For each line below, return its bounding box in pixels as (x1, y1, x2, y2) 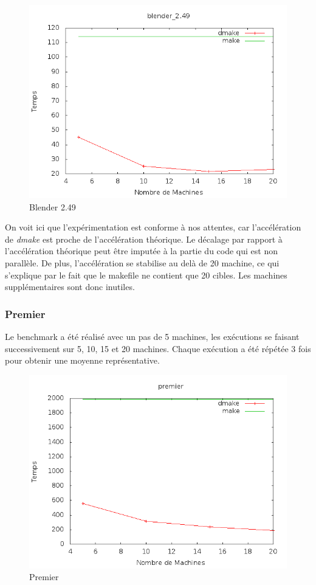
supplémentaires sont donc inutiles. (5, 280, 135, 293)
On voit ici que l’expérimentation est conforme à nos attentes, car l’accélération (5, 221, 301, 234)
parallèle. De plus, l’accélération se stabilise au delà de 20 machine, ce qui (5, 256, 280, 269)
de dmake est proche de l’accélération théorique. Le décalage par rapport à (5, 232, 283, 245)
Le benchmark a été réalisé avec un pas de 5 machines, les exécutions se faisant (5, 330, 300, 342)
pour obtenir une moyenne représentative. (5, 354, 160, 367)
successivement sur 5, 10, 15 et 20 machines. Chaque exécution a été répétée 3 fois (5, 342, 311, 355)
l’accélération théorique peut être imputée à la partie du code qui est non (5, 244, 278, 257)
